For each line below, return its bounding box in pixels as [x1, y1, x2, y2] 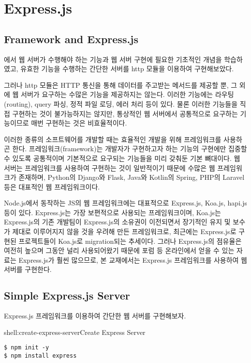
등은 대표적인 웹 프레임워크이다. [4, 181, 100, 191]
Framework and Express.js [4, 31, 139, 46]
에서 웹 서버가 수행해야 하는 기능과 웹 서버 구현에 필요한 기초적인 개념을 [4, 54, 222, 64]
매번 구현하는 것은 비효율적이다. [31, 118, 127, 128]
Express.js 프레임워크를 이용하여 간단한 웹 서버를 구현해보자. [4, 311, 186, 321]
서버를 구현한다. [4, 264, 52, 274]
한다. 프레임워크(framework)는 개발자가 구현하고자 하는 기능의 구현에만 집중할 [12, 143, 247, 154]
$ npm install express [4, 352, 77, 360]
